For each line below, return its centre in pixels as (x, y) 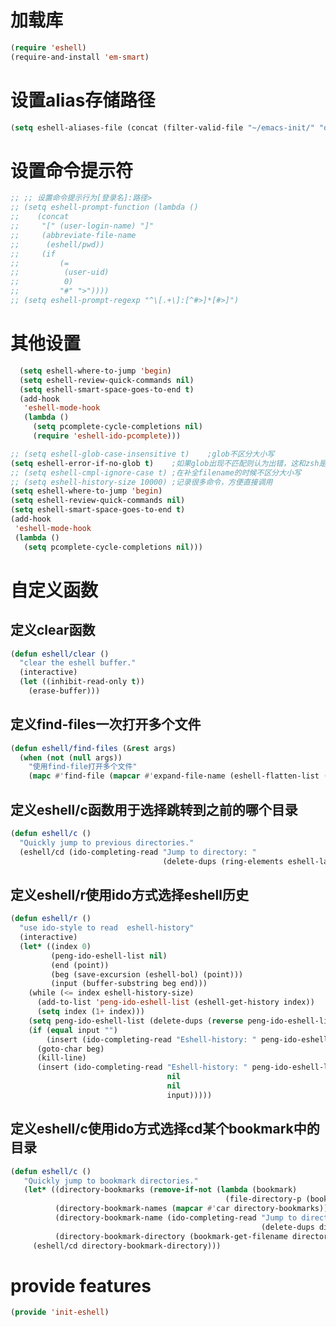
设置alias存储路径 (83, 100)
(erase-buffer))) (64, 691)
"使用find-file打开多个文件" (83, 767)
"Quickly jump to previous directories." (107, 842)
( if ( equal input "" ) (73, 1030)
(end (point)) (80, 965)
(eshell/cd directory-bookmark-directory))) (127, 1246)
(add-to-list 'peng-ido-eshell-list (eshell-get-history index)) (175, 1002)
